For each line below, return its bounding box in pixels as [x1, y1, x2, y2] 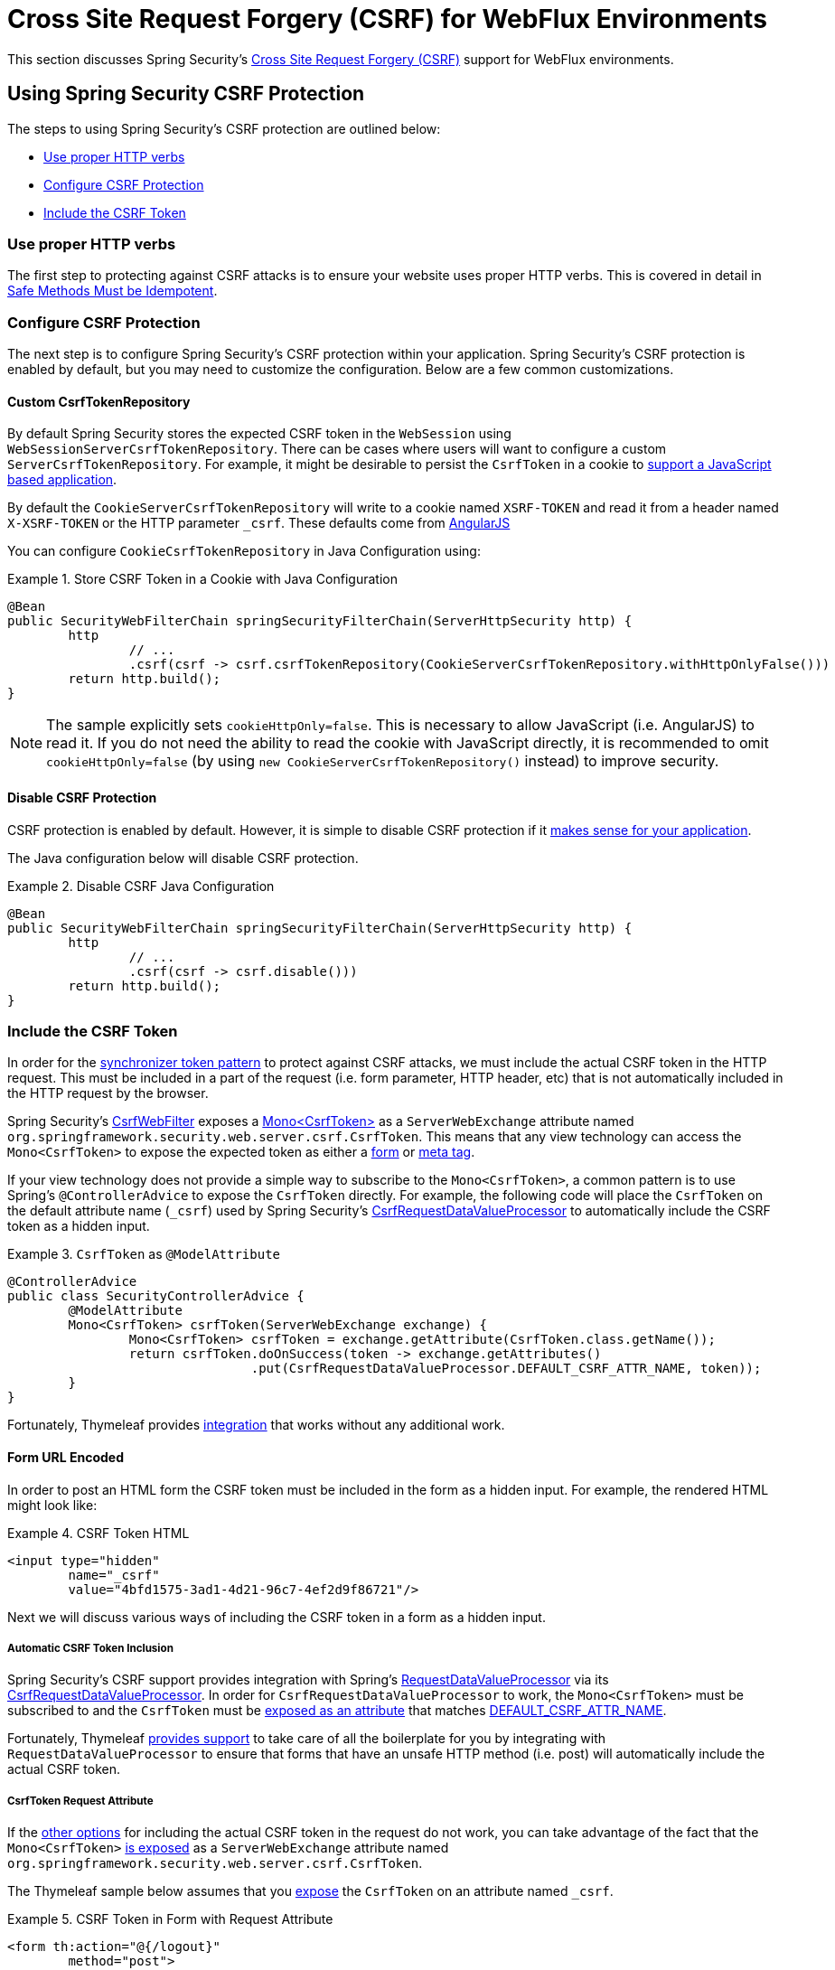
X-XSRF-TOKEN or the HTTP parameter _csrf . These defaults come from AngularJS [7, 515, 511, 531]
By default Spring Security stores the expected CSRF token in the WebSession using [7, 426, 511, 442]
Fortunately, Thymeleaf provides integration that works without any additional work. [7, 1417, 505, 1433]
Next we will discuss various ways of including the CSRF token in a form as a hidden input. [7, 1609, 546, 1625]
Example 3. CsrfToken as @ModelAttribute [7, 1246, 280, 1262]
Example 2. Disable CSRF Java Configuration [7, 877, 275, 894]
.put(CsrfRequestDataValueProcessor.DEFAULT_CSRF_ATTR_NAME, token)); [250, 1361, 762, 1376]
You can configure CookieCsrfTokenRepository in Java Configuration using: [7, 543, 481, 559]
